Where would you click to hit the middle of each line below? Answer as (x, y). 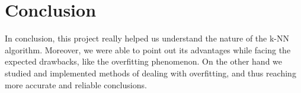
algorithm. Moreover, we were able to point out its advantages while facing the (148, 49)
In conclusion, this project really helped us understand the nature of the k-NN (147, 38)
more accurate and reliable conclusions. (76, 84)
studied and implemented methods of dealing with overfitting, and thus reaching (150, 73)
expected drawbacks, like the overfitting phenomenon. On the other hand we (144, 61)
